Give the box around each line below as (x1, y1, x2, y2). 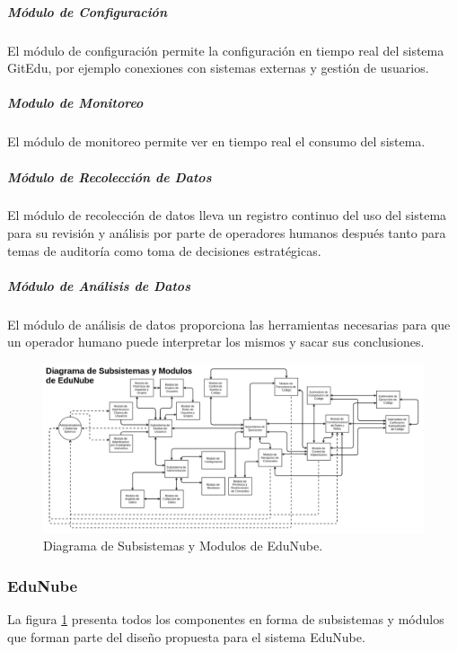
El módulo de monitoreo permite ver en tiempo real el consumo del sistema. (7, 132, 426, 151)
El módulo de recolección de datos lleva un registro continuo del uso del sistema (7, 206, 447, 225)
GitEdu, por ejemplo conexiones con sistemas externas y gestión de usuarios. (7, 58, 429, 77)
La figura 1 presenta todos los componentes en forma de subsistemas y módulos (7, 610, 444, 629)
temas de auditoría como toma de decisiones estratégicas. (7, 241, 321, 260)
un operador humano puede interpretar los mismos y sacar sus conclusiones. (7, 332, 425, 351)
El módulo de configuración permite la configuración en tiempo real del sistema (7, 40, 444, 59)
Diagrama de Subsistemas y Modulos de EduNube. (43, 536, 323, 555)
